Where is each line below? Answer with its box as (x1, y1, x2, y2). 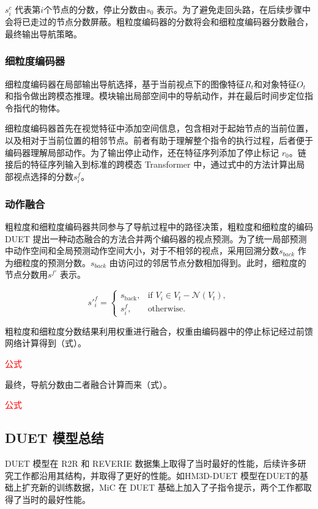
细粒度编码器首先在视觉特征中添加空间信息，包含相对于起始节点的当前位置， (5, 122, 313, 135)
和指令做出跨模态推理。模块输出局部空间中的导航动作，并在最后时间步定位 (5, 89, 305, 102)
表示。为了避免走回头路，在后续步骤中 (157, 3, 311, 15)
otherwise (147, 305, 183, 314)
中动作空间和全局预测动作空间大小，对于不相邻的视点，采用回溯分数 (5, 244, 279, 257)
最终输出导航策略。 (5, 27, 82, 40)
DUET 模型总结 (5, 428, 104, 447)
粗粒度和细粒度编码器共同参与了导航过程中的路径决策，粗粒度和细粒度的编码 (5, 220, 313, 233)
